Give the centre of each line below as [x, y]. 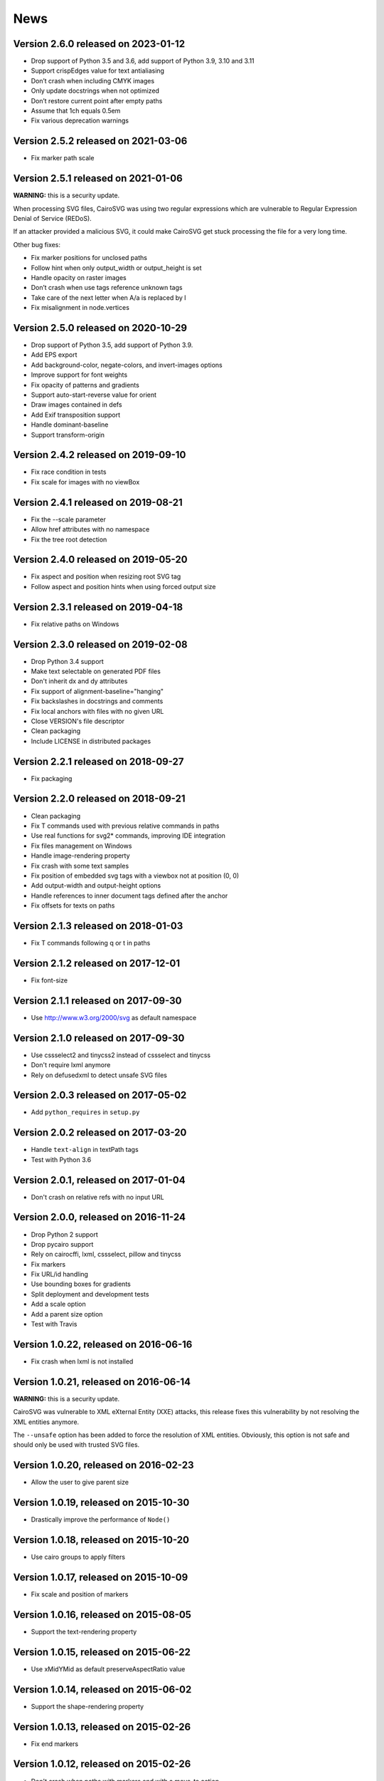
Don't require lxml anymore [71, 1065]
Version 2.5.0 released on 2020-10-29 [100, 328]
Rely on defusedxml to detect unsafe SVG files [99, 1075]
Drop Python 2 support [65, 1234]
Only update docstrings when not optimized [95, 91]
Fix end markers [54, 1744]
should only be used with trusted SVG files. [76, 1445]
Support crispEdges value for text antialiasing [98, 71]
